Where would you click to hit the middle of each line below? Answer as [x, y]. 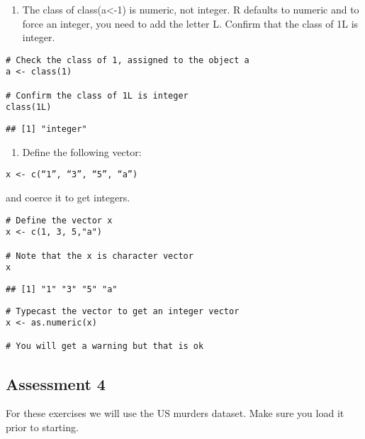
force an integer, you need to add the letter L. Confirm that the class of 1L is [190, 23]
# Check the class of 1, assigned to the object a [128, 60]
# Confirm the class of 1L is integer [97, 95]
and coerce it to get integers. [68, 197]
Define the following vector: [82, 151]
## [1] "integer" [46, 129]
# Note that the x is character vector [100, 256]
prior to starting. [42, 427]
